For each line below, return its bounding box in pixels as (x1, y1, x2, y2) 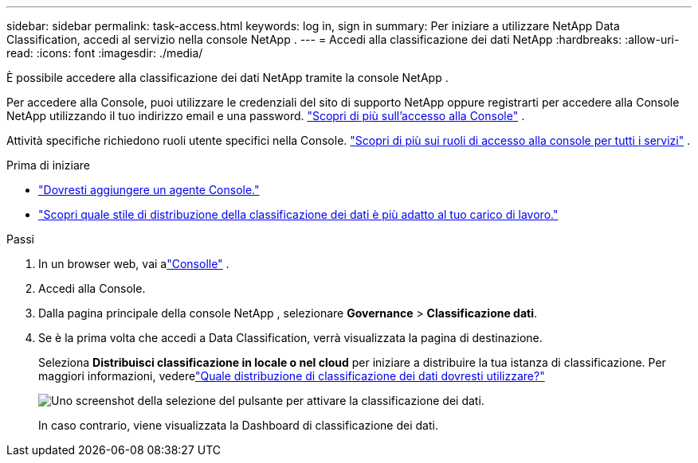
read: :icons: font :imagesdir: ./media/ (6, 46, 203, 60)
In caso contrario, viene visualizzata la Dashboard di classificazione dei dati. (38, 418, 438, 432)
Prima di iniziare (6, 158, 90, 172)
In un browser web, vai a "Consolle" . (38, 257, 229, 270)
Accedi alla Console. (38, 282, 146, 295)
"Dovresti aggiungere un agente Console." (38, 183, 260, 196)
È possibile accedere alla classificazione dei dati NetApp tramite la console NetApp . (6, 71, 449, 84)
